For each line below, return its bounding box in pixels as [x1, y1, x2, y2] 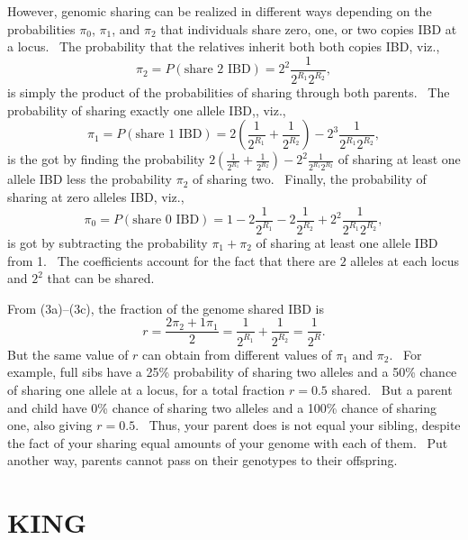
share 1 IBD [135, 128, 202, 142]
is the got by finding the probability [7, 150, 205, 169]
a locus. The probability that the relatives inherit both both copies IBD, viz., [7, 37, 440, 56]
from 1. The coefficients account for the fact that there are [7, 251, 336, 270]
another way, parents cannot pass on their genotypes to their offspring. [7, 451, 398, 470]
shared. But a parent [331, 380, 453, 398]
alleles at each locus [350, 251, 459, 270]
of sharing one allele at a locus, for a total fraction [7, 380, 285, 398]
